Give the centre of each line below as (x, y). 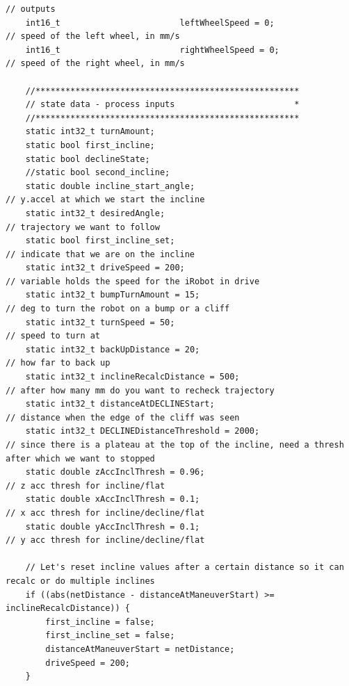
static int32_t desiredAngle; (95, 213)
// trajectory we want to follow (83, 227)
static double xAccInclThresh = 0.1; (113, 499)
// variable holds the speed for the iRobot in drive (133, 281)
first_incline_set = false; (110, 636)
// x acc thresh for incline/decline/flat (105, 513)
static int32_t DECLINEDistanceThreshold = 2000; (143, 431)
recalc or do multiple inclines (80, 581)
